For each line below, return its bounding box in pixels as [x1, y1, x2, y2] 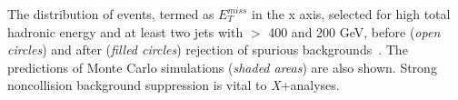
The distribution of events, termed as [7, 5, 214, 23]
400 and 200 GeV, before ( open [268, 22, 441, 41]
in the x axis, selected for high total [252, 5, 451, 23]
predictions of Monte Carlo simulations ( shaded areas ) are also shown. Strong [7, 57, 437, 76]
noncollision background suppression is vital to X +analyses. [7, 75, 340, 95]
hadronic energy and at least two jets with [7, 22, 244, 41]
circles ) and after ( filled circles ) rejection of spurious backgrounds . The [7, 40, 408, 59]
